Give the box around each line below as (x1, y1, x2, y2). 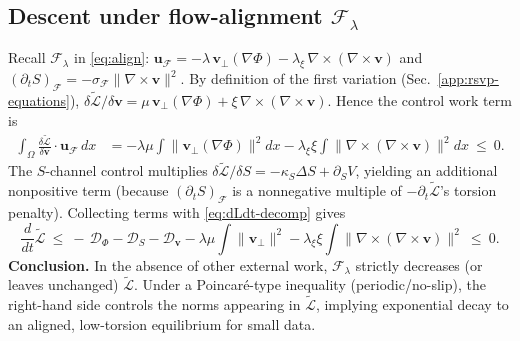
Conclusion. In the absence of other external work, (8, 254, 328, 275)
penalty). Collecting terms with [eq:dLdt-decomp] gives (8, 201, 346, 222)
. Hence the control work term (327, 90, 512, 111)
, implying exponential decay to (315, 294, 509, 315)
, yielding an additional (355, 160, 498, 181)
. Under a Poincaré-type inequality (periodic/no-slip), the (133, 274, 486, 295)
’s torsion (439, 180, 497, 201)
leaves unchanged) (8, 274, 119, 295)
